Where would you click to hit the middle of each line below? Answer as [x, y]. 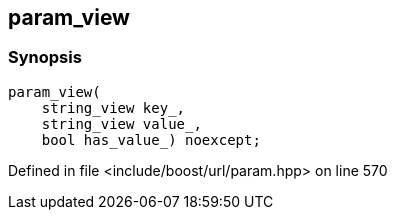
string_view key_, [113, 107]
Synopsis [45, 57]
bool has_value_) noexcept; [151, 139]
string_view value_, [121, 123]
